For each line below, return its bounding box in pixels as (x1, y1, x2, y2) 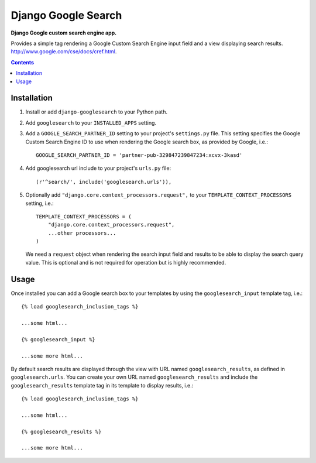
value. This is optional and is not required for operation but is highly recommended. (25, 259, 226, 266)
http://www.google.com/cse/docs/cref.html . (11, 48, 117, 55)
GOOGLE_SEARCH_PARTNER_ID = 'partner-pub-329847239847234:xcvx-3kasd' (36, 152, 243, 158)
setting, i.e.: (25, 200, 54, 207)
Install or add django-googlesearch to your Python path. (25, 108, 168, 115)
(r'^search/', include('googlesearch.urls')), (36, 179, 172, 185)
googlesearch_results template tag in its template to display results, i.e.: (11, 382, 194, 389)
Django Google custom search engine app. (11, 29, 117, 36)
